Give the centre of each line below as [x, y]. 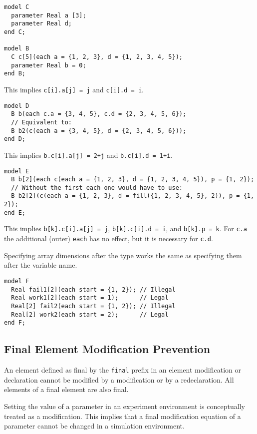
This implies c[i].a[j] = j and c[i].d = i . [74, 89]
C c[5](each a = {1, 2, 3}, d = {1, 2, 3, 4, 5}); [97, 57]
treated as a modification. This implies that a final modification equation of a [123, 416]
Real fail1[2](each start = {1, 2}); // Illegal [93, 289]
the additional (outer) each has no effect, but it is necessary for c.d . [109, 238]
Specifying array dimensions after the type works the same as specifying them [123, 255]
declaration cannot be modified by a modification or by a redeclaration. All [119, 379]
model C [17, 7]
